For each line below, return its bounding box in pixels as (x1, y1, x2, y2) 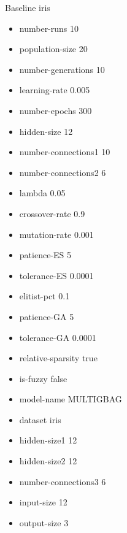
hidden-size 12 (19, 125, 73, 137)
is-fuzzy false (19, 372, 67, 385)
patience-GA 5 (19, 310, 74, 323)
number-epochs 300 (19, 104, 92, 117)
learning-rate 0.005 (19, 83, 90, 96)
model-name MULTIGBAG (19, 393, 122, 405)
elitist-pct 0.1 (19, 290, 70, 302)
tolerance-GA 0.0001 (19, 331, 96, 343)
